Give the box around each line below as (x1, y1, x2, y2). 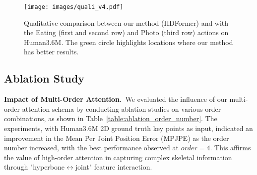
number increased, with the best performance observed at (4, 142, 179, 153)
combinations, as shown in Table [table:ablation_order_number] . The (4, 113, 217, 124)
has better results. (24, 46, 79, 57)
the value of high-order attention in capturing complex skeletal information (4, 152, 232, 162)
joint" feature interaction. (75, 162, 152, 172)
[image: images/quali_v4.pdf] (24, 3, 124, 10)
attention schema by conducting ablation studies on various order (22, 103, 221, 114)
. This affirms (210, 142, 251, 153)
